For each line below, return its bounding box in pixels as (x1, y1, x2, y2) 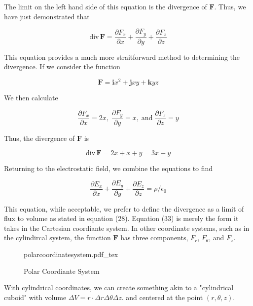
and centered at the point (126, 292, 203, 302)
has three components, (120, 232, 188, 243)
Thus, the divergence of (4, 133, 75, 143)
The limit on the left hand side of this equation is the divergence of (4, 1, 207, 11)
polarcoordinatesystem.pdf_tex (24, 249, 118, 260)
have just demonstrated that (4, 11, 90, 21)
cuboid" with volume (4, 292, 67, 302)
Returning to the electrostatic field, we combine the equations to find (4, 163, 213, 173)
